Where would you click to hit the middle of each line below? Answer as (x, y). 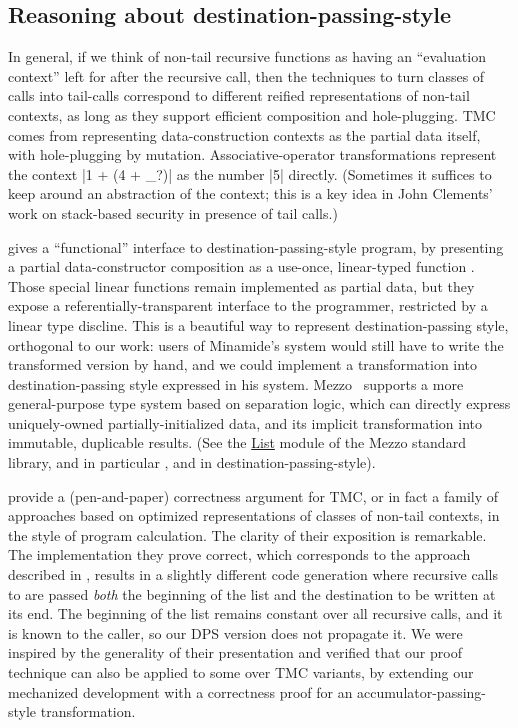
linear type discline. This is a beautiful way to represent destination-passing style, (258, 324)
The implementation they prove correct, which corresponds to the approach (239, 554)
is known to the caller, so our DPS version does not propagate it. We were (235, 632)
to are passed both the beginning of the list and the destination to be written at (252, 593)
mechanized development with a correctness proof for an (180, 691)
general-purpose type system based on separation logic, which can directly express (259, 403)
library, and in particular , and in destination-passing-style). (192, 462)
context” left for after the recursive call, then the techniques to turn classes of (246, 75)
